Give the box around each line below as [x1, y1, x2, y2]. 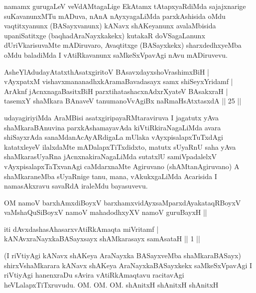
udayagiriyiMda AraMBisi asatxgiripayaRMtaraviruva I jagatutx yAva [4, 112, 219, 122]
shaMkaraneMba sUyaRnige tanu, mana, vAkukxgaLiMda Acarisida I [4, 171, 217, 181]
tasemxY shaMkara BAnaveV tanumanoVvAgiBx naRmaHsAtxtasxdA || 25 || [4, 96, 242, 106]
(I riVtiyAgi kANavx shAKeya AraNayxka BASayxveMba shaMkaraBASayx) [4, 250, 241, 261]
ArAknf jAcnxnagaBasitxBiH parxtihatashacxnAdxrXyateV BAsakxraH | [4, 86, 228, 96]
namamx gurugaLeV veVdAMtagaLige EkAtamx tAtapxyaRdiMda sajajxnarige [4, 1, 246, 11]
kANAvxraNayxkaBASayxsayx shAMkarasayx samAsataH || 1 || [4, 233, 200, 244]
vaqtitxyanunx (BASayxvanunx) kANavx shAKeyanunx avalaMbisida [4, 20, 216, 31]
